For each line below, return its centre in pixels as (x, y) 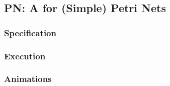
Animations (28, 79)
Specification (30, 32)
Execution (25, 56)
